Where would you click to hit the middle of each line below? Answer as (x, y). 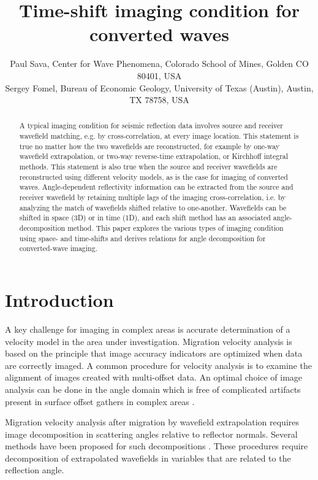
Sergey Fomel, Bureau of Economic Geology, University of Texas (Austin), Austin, (159, 87)
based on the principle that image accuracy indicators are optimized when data (154, 353)
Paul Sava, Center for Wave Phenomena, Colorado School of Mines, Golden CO (159, 64)
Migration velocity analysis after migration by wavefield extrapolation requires (152, 422)
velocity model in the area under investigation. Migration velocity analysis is (149, 341)
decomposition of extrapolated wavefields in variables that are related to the (148, 458)
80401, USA (159, 75)
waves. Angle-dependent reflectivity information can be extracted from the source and (156, 187)
